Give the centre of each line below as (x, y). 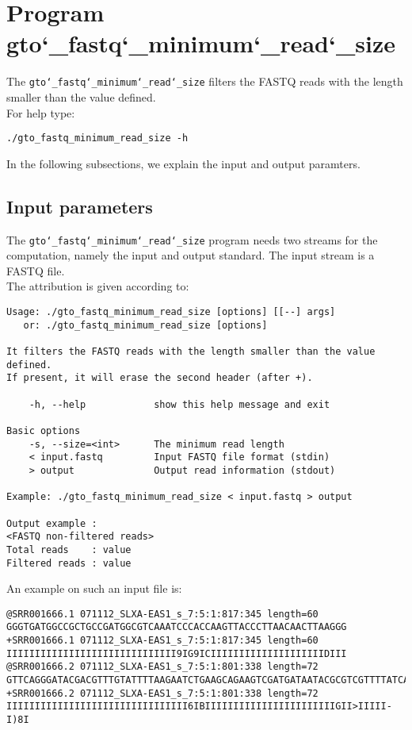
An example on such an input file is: (94, 588)
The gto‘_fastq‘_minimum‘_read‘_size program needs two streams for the (192, 239)
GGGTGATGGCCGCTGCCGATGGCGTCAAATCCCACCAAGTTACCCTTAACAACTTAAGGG (177, 627)
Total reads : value (69, 549)
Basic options (44, 430)
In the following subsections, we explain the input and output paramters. (183, 163)
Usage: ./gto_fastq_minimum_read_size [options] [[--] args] (171, 312)
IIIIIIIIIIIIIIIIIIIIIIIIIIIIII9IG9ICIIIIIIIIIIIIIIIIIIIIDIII (177, 653)
